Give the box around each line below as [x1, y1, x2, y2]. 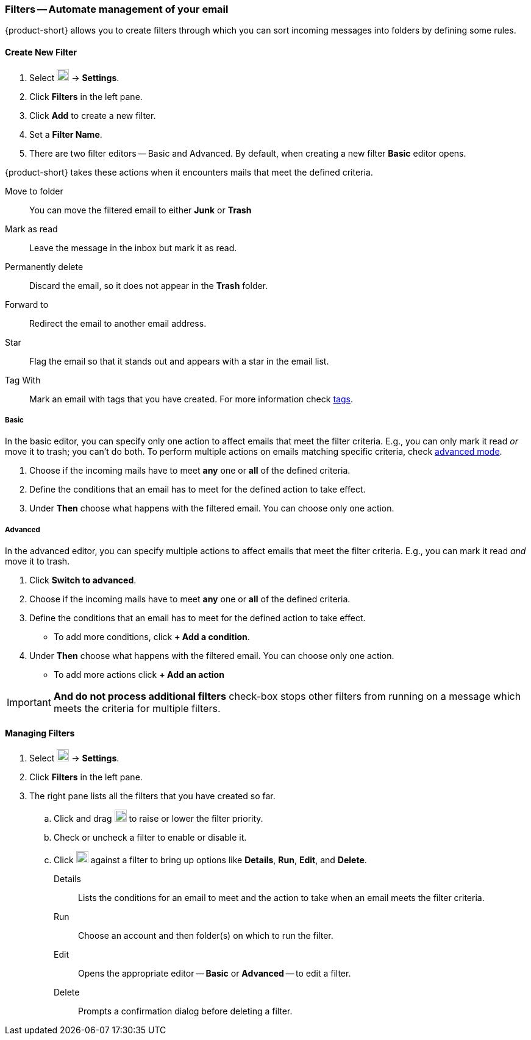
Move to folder [5, 185, 63, 196]
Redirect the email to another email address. [29, 318, 207, 329]
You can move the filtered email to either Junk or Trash [29, 204, 252, 215]
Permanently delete [5, 261, 84, 272]
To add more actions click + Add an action [54, 669, 224, 680]
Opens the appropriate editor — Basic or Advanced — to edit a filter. [78, 968, 351, 979]
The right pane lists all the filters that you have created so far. [29, 791, 276, 802]
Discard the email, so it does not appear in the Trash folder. [29, 280, 268, 291]
